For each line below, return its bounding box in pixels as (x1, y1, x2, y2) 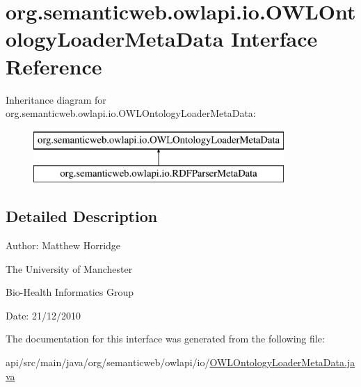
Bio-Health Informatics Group (6, 285, 134, 299)
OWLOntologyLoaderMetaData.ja (209, 355, 355, 370)
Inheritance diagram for (6, 92, 106, 106)
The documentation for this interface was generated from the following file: (6, 331, 325, 346)
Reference (6, 52, 102, 80)
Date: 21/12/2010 (6, 308, 81, 322)
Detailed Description (6, 205, 158, 227)
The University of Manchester (6, 261, 133, 276)
